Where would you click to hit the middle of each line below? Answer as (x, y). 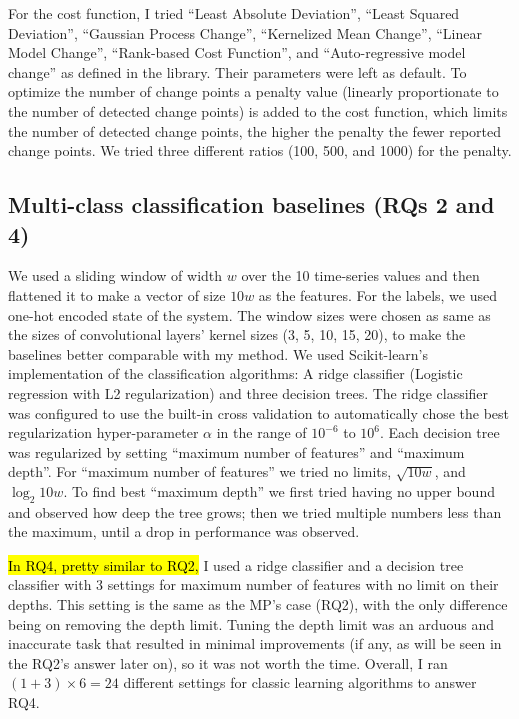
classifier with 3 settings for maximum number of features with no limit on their (253, 584)
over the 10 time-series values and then (360, 275)
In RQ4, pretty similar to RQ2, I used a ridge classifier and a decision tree (236, 564)
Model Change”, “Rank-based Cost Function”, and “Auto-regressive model (237, 52)
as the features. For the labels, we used (377, 294)
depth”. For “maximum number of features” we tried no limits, (200, 471)
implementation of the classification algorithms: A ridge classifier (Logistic (235, 373)
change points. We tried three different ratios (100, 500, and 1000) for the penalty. (260, 150)
